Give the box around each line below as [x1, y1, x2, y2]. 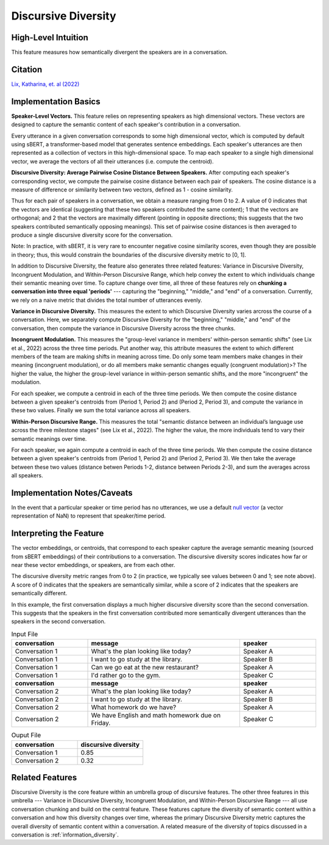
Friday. [91, 719, 111, 727]
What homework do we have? [91, 703, 177, 711]
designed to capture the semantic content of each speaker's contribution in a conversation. [11, 121, 241, 128]
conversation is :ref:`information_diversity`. [11, 831, 119, 838]
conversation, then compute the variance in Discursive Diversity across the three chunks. [11, 324, 236, 332]
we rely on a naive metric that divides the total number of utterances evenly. [11, 296, 202, 304]
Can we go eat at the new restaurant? [91, 663, 199, 672]
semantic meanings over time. [11, 435, 87, 442]
